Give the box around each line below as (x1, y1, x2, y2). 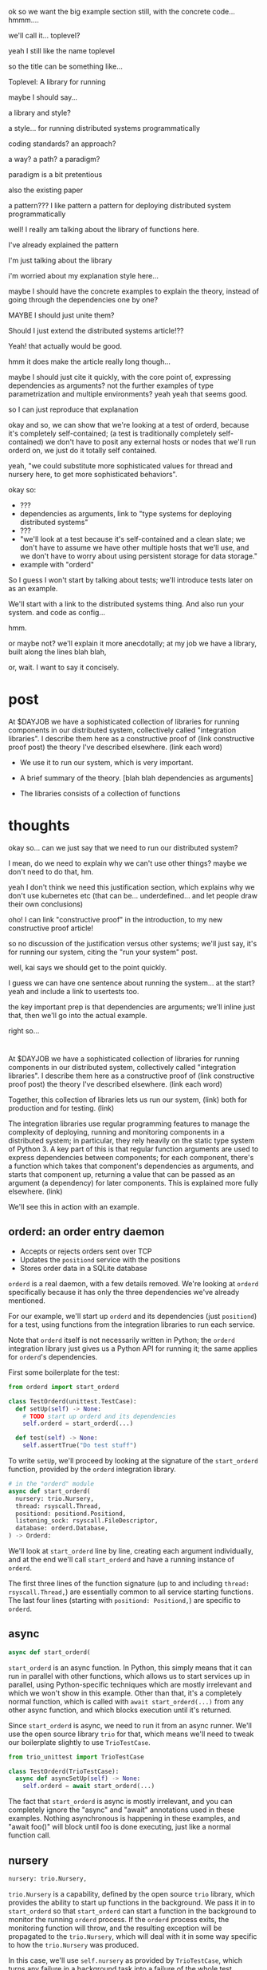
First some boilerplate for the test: (8, 1368, 120, 1377)
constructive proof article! (8, 923, 94, 933)
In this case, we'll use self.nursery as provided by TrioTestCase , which (8, 1955, 243, 1965)
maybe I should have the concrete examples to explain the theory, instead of (8, 286, 260, 296)
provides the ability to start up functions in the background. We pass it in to (8, 1897, 255, 1907)
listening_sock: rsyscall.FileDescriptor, (15, 1517, 159, 1525)
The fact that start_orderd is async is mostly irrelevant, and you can (8, 1797, 233, 1806)
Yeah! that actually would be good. (8, 341, 122, 350)
